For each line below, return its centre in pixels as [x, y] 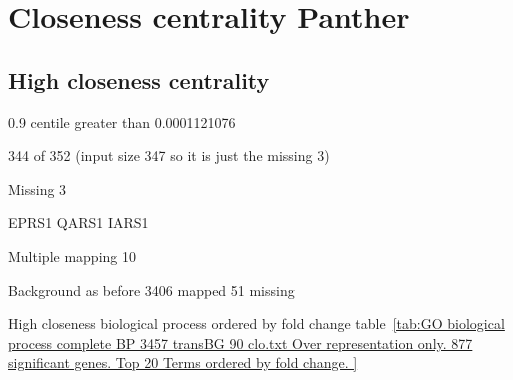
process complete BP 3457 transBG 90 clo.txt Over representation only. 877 [240, 342]
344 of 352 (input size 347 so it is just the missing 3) [169, 155]
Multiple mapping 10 [72, 255]
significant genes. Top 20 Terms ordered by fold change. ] [183, 362]
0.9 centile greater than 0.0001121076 [122, 121]
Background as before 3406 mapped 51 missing [151, 289]
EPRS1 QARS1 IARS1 [78, 222]
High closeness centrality [139, 79]
